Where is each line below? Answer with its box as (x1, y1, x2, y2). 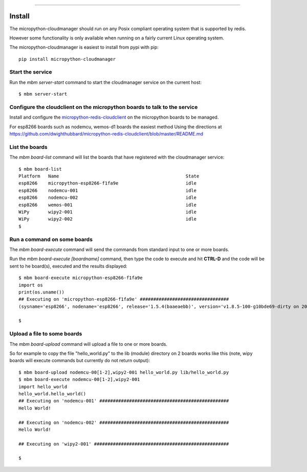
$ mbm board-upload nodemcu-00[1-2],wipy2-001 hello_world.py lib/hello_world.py (18, 369, 229, 375)
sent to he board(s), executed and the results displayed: (9, 263, 127, 269)
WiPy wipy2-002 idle (18, 216, 197, 222)
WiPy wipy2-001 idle (18, 209, 197, 215)
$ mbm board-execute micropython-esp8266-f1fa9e (18, 275, 143, 281)
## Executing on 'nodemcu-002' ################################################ (18, 419, 229, 425)
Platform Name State (18, 173, 200, 179)
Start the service (9, 69, 52, 76)
